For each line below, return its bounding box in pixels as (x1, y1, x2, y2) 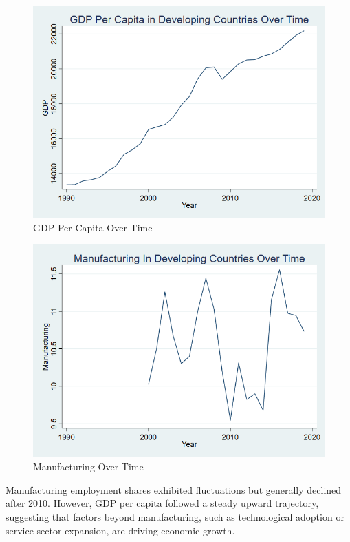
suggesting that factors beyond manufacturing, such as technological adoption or (6, 510, 344, 524)
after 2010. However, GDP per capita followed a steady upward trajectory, (6, 496, 319, 510)
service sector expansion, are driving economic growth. (6, 523, 235, 537)
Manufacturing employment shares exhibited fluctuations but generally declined (6, 482, 342, 497)
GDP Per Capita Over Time (33, 220, 153, 235)
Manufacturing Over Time (33, 459, 144, 474)
